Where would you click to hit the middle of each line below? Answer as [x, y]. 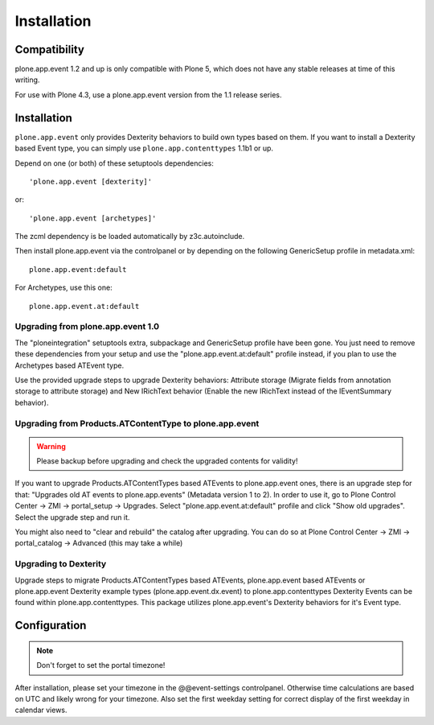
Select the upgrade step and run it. [72, 517]
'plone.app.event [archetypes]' [93, 218]
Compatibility [49, 49]
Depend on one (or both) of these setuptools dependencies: [115, 163]
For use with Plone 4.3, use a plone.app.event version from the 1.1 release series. [148, 95]
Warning [51, 446]
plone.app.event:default [78, 269]
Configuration [51, 626]
